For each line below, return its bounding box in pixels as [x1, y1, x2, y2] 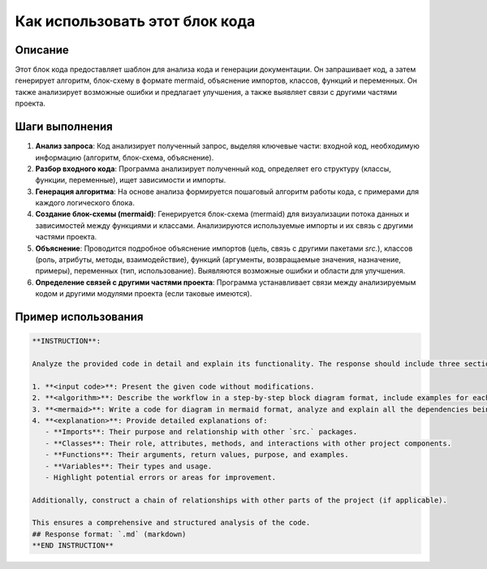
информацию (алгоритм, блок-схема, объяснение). [35, 153, 214, 162]
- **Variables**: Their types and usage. [45, 461, 213, 471]
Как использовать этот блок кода [15, 12, 256, 30]
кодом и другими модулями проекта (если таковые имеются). [35, 289, 252, 299]
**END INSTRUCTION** [32, 541, 114, 550]
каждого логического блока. [35, 198, 136, 208]
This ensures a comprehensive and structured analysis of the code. [32, 518, 311, 528]
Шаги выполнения [15, 120, 113, 134]
